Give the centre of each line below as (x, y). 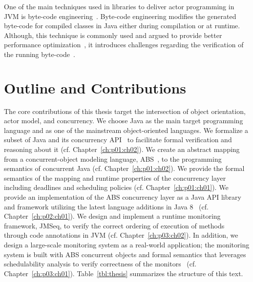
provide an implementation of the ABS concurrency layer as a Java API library (123, 197)
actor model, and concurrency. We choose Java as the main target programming (124, 121)
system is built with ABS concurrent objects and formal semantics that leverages (125, 254)
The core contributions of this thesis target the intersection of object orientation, (125, 111)
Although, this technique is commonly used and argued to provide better (113, 35)
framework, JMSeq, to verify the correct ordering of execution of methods (114, 225)
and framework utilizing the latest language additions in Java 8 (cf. (106, 206)
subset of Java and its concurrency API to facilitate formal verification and (118, 140)
